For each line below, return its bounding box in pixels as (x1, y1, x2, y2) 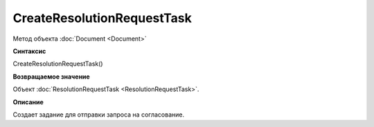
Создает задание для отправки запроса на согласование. (12, 110, 185, 119)
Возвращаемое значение (12, 72, 90, 81)
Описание (12, 97, 44, 106)
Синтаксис (12, 47, 46, 55)
